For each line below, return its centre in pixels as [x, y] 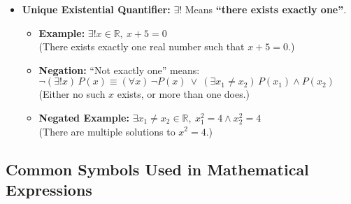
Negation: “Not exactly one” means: [119, 70]
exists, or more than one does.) [184, 94]
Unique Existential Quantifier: [96, 9]
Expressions [49, 189]
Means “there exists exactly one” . [266, 9]
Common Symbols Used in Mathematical [157, 169]
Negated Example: [84, 117]
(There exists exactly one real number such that [142, 46]
